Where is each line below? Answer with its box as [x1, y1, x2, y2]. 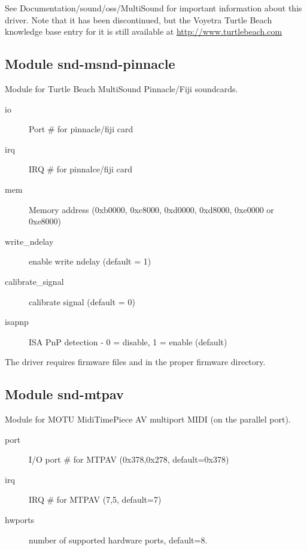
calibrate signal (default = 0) [29, 295, 135, 308]
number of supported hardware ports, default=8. [29, 533, 208, 546]
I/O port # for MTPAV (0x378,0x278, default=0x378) [29, 453, 229, 466]
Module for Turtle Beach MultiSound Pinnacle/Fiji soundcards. [5, 82, 238, 95]
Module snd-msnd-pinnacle [5, 54, 175, 73]
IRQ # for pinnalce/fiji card [29, 163, 132, 175]
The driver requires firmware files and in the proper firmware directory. [5, 355, 266, 368]
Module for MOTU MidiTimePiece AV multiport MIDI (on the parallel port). [5, 413, 291, 426]
